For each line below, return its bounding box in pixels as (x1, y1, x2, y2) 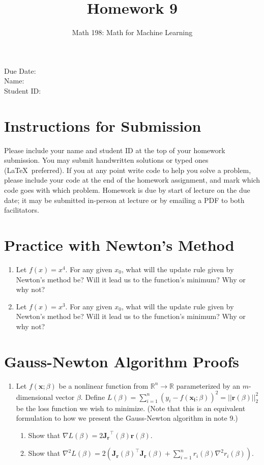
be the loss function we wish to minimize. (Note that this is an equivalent (16, 402, 246, 413)
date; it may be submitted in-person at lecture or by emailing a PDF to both (4, 194, 245, 205)
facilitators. (4, 205, 39, 215)
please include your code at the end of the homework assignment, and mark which (4, 175, 260, 185)
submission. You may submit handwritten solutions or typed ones (4, 155, 209, 165)
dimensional (16, 391, 53, 402)
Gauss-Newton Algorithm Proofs (4, 351, 240, 371)
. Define (80, 391, 105, 402)
